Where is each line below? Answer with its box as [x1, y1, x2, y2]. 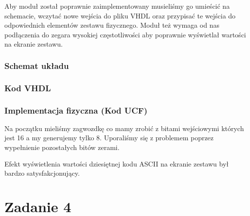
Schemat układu [4, 59, 69, 71]
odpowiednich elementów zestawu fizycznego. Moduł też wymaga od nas [4, 20, 219, 30]
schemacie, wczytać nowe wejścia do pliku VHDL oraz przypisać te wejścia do [4, 10, 236, 20]
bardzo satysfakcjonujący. [4, 168, 80, 178]
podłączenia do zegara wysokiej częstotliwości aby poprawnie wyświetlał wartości [4, 29, 246, 39]
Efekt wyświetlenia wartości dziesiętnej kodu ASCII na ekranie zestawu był [4, 158, 229, 168]
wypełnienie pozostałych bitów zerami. [4, 142, 120, 152]
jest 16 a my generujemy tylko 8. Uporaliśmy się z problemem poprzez [4, 133, 214, 143]
